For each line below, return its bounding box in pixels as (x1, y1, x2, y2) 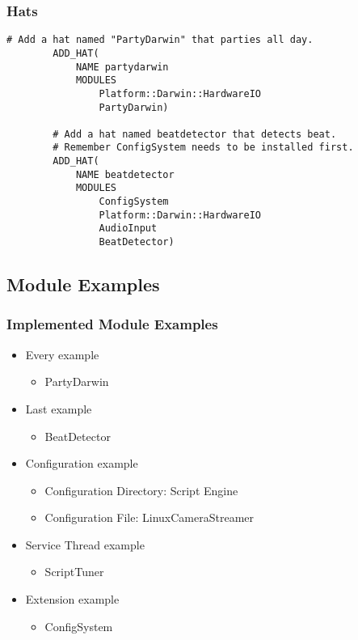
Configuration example (25, 455, 138, 472)
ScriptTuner (44, 563, 104, 580)
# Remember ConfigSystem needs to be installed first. (53, 142, 354, 154)
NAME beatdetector (75, 168, 175, 180)
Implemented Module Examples (6, 314, 218, 334)
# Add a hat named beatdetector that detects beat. (53, 128, 337, 140)
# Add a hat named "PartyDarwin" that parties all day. (6, 34, 314, 46)
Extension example (25, 591, 120, 608)
